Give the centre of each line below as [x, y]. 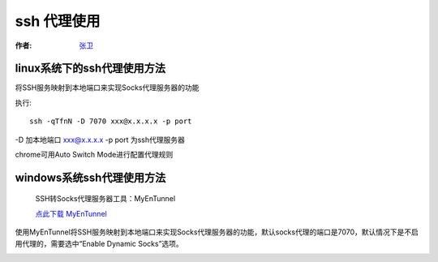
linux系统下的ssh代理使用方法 [90, 69]
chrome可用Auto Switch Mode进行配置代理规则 [94, 155]
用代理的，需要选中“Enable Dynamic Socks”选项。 [99, 243]
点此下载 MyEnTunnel [71, 213]
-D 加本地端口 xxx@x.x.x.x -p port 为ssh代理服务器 [100, 140]
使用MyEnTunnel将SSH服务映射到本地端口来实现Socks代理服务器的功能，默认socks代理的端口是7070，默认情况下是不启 [217, 232]
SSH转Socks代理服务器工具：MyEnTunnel [105, 199]
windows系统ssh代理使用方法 [90, 177]
